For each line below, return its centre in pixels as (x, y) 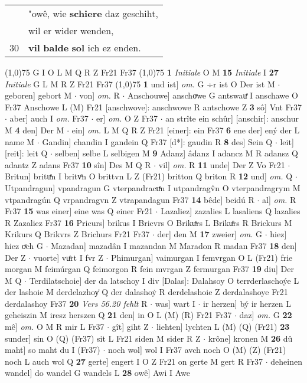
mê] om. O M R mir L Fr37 (55, 327)
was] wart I (175, 303)
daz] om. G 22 (266, 315)
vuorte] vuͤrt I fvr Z (68, 257)
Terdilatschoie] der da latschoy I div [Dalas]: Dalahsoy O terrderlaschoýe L (164, 280)
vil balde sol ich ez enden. (85, 48)
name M (20, 141)
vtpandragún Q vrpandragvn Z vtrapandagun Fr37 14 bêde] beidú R (130, 199)
